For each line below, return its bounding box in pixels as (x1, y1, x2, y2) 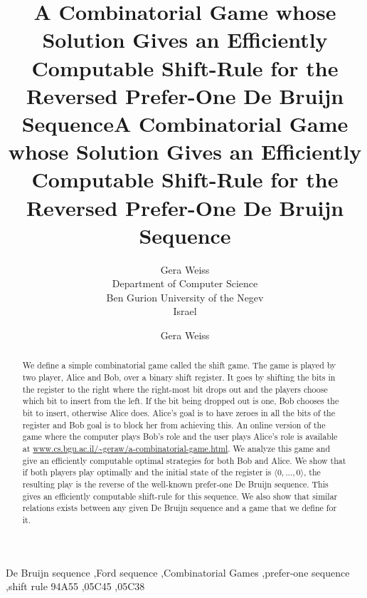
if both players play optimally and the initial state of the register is (22, 466, 272, 478)
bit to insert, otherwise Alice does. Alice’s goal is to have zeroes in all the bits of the (22, 407, 335, 419)
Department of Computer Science (112, 276, 258, 291)
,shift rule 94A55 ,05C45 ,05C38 (6, 579, 145, 594)
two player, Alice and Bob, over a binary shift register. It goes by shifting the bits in (22, 371, 336, 383)
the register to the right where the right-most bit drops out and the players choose (22, 383, 328, 395)
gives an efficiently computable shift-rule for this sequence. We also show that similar (22, 490, 338, 502)
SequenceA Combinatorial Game (21, 108, 349, 138)
